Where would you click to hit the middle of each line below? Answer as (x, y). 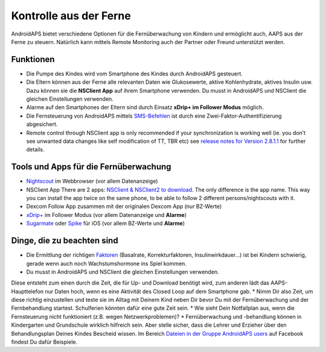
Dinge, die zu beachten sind (65, 241)
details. (35, 149)
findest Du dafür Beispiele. (44, 342)
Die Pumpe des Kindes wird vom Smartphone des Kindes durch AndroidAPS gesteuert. (134, 74)
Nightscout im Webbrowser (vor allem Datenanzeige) (92, 181)
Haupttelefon (27, 291)
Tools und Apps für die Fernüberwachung (91, 167)
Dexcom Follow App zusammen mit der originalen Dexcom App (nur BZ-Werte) (124, 206)
